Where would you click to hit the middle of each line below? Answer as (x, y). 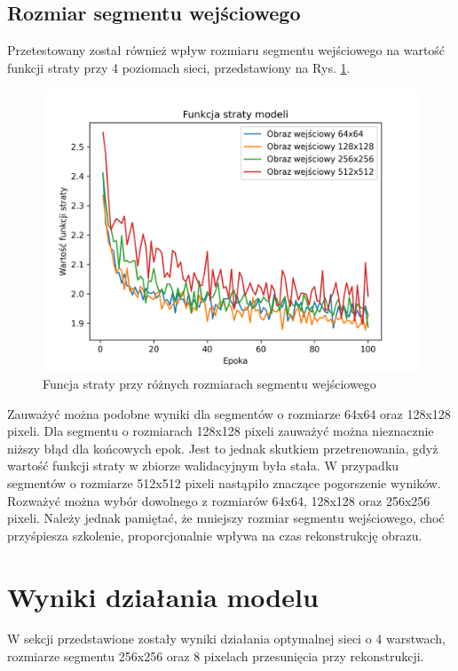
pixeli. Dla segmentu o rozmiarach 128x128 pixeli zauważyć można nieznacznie (221, 431)
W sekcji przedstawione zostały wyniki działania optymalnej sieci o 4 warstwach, (226, 639)
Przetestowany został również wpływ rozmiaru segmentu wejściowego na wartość (226, 50)
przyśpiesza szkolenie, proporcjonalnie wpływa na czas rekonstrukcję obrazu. (215, 535)
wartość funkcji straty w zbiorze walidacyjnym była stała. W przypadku (203, 466)
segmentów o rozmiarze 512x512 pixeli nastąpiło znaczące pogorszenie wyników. (224, 482)
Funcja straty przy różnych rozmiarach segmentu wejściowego (209, 383)
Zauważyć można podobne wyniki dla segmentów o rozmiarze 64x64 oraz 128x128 (229, 413)
